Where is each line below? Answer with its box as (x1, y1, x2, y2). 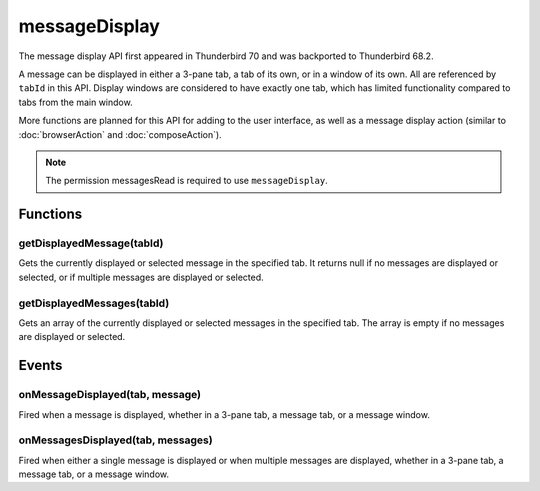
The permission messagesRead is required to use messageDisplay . (45, 175, 329, 187)
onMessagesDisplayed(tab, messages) (18, 433, 214, 447)
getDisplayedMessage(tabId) (18, 236, 164, 250)
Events (18, 357, 63, 374)
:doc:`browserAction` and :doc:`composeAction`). (18, 128, 222, 140)
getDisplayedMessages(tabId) (18, 296, 170, 310)
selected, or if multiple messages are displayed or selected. (18, 271, 264, 283)
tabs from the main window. (18, 96, 134, 108)
